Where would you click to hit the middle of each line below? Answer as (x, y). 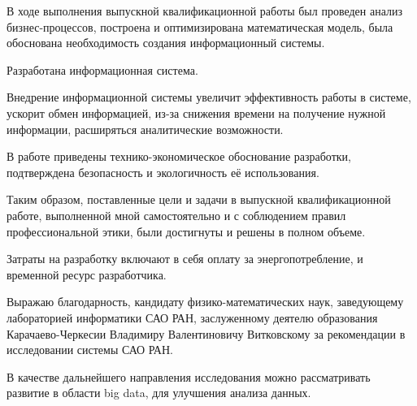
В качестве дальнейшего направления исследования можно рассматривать (189, 376)
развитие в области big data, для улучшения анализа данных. (159, 393)
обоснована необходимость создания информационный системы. (166, 43)
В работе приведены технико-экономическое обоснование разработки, (179, 156)
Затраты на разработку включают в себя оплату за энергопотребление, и (185, 259)
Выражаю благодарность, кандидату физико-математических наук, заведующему (205, 302)
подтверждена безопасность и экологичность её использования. (163, 172)
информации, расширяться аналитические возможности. (145, 129)
